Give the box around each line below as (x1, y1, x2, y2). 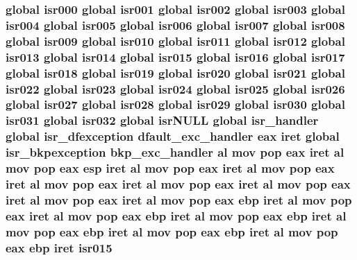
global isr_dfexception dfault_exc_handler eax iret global (6, 128, 340, 145)
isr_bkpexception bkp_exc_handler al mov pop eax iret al (6, 144, 344, 161)
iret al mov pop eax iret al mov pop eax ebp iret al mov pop (6, 191, 352, 208)
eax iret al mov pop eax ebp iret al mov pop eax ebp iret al (6, 207, 347, 224)
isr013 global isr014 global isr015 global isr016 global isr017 (6, 48, 345, 65)
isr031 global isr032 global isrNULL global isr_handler (6, 112, 319, 129)
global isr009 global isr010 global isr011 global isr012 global (6, 32, 345, 49)
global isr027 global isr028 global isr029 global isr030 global (6, 96, 345, 113)
